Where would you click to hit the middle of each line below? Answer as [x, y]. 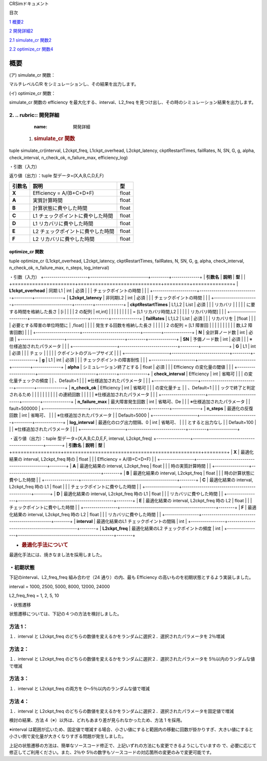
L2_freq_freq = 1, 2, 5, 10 [34, 596]
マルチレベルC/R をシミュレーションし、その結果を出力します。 [74, 84]
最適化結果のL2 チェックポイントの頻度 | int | [177, 528]
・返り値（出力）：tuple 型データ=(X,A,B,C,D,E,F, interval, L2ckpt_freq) [81, 438]
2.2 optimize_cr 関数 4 [31, 49]
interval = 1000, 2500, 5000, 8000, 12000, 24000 [60, 586]
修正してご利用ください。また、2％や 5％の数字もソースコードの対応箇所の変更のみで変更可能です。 [112, 752]
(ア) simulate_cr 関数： [32, 75]
